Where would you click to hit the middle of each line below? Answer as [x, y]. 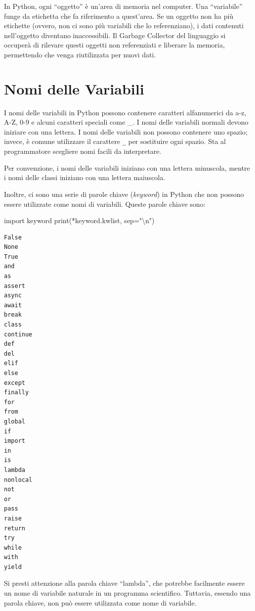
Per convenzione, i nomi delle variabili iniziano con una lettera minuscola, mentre [127, 167]
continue [18, 334]
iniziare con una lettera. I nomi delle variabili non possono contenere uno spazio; [126, 131]
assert [15, 286]
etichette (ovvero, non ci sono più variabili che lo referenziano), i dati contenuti [124, 25]
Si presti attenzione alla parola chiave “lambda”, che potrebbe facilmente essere [124, 583]
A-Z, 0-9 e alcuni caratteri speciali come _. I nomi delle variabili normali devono [126, 122]
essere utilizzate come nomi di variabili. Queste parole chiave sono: [105, 204]
